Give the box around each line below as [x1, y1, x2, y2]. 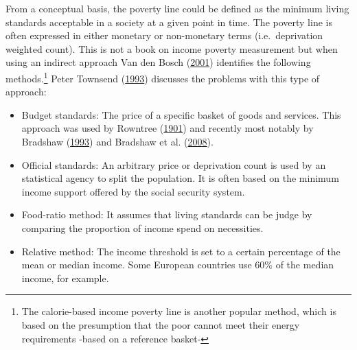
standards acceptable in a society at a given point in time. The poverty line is [5, 14, 332, 29]
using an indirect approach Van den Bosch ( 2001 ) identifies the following [5, 55, 311, 69]
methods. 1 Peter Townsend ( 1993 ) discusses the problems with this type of [5, 69, 320, 85]
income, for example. [21, 270, 109, 285]
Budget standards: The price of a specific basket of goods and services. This [21, 107, 341, 121]
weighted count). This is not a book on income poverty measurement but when [5, 41, 338, 56]
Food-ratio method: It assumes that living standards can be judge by [21, 207, 312, 222]
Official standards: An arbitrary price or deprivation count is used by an [21, 157, 326, 172]
